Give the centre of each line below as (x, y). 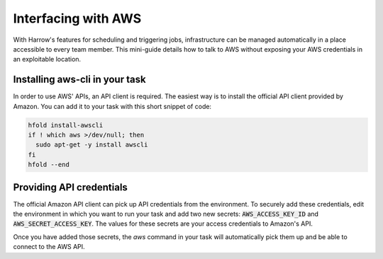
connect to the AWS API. (49, 247)
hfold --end (49, 165)
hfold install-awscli (66, 125)
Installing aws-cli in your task (79, 80)
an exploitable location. (47, 59)
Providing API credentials (70, 187)
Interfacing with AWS (77, 18)
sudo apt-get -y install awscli (92, 145)
